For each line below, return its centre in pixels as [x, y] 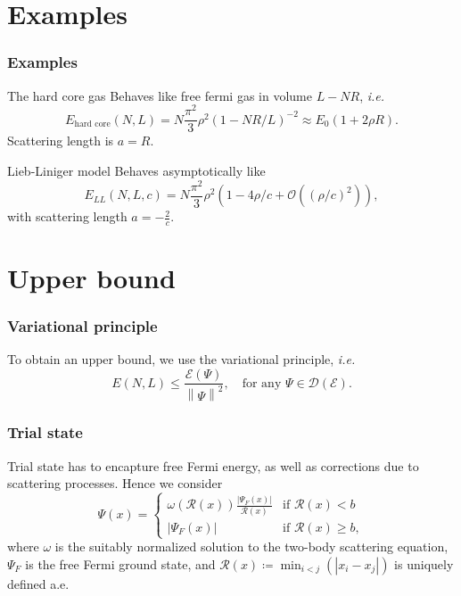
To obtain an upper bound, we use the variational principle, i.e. [181, 359]
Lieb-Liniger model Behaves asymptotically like [136, 170]
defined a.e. [38, 583]
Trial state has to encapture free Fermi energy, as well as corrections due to [213, 465]
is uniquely [424, 563]
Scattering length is [61, 141]
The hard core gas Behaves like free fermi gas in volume [160, 95]
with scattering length [67, 216]
